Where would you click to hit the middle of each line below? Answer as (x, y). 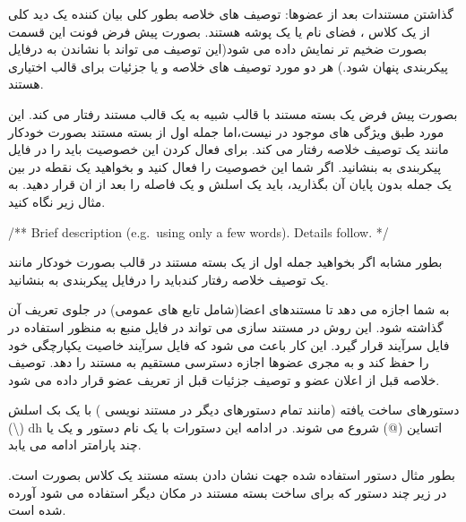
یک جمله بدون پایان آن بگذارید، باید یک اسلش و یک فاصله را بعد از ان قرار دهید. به (230, 184)
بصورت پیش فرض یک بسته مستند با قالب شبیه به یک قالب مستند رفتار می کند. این (233, 113)
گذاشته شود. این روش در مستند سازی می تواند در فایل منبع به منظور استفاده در (226, 326)
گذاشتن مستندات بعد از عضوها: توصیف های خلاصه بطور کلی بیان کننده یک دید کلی (231, 13)
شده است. (37, 510)
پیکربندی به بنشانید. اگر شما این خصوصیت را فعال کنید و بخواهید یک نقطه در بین (225, 166)
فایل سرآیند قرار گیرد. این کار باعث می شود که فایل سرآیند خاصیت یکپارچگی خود (229, 344)
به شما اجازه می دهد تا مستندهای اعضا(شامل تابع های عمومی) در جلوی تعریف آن (229, 309)
